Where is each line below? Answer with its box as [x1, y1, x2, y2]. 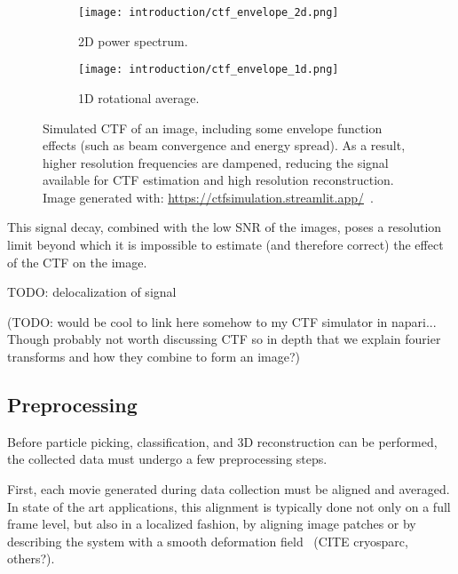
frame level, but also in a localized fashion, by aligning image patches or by [7, 514, 416, 533]
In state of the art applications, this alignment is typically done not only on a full [7, 497, 451, 515]
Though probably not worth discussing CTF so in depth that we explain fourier [7, 330, 441, 348]
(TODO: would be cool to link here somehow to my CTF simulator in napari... [7, 312, 437, 331]
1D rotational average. [78, 88, 200, 107]
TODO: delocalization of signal [7, 283, 177, 301]
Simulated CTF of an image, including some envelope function [43, 118, 383, 137]
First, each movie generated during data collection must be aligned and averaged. [7, 480, 450, 498]
